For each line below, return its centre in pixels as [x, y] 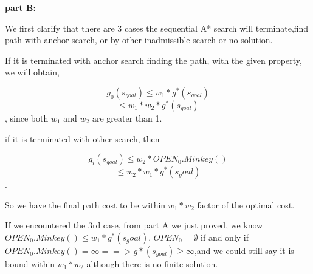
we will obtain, [32, 72]
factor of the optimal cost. [246, 204]
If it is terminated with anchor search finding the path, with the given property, [153, 60]
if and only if [225, 237]
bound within [30, 263]
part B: [20, 7]
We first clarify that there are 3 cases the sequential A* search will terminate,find [157, 28]
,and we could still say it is [244, 250]
